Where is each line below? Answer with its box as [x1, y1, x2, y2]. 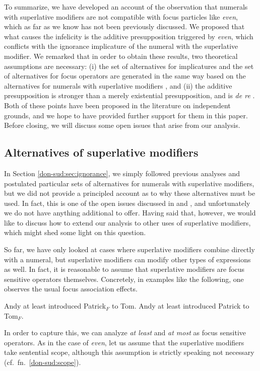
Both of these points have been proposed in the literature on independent [4, 100, 231, 110]
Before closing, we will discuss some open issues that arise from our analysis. [4, 120, 240, 130]
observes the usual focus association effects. [4, 283, 138, 294]
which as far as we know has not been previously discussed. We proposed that [4, 21, 245, 32]
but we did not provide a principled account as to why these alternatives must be [4, 188, 255, 198]
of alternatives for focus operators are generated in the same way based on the [4, 70, 246, 81]
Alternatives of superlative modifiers [4, 144, 199, 160]
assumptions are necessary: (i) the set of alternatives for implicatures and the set [4, 60, 254, 71]
